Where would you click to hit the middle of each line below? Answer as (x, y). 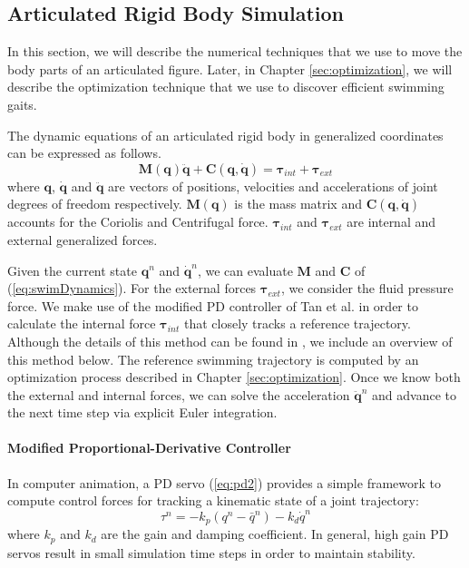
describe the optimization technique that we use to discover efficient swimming (226, 87)
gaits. (22, 104)
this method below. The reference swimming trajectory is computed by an (213, 359)
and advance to (414, 394)
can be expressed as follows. (84, 153)
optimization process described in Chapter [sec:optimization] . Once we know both (234, 377)
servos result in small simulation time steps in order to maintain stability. (211, 552)
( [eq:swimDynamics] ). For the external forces (132, 288)
